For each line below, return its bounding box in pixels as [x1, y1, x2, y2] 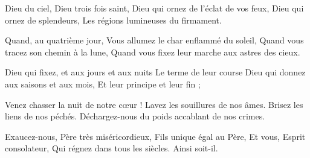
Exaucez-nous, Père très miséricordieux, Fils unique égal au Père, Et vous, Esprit [5, 130, 306, 142]
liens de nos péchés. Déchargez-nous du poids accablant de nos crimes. [5, 110, 265, 122]
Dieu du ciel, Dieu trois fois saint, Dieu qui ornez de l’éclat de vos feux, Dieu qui [5, 2, 304, 14]
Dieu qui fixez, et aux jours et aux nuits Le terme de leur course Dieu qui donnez [5, 66, 306, 78]
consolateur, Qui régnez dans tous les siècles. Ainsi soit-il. [5, 142, 218, 154]
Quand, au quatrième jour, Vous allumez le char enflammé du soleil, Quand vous [5, 34, 304, 46]
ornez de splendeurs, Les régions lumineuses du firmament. [5, 13, 222, 26]
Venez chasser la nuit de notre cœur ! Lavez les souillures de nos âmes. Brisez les [5, 98, 303, 110]
